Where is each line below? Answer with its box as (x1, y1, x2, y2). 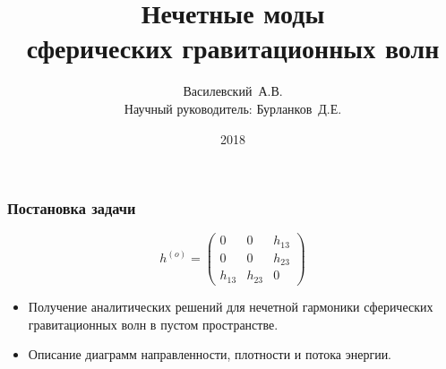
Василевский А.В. (183, 82, 283, 100)
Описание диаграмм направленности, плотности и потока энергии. (28, 345, 392, 364)
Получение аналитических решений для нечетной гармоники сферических (28, 296, 433, 315)
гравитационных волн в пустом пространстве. (28, 314, 279, 333)
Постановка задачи (7, 197, 136, 219)
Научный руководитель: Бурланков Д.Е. (124, 99, 342, 117)
